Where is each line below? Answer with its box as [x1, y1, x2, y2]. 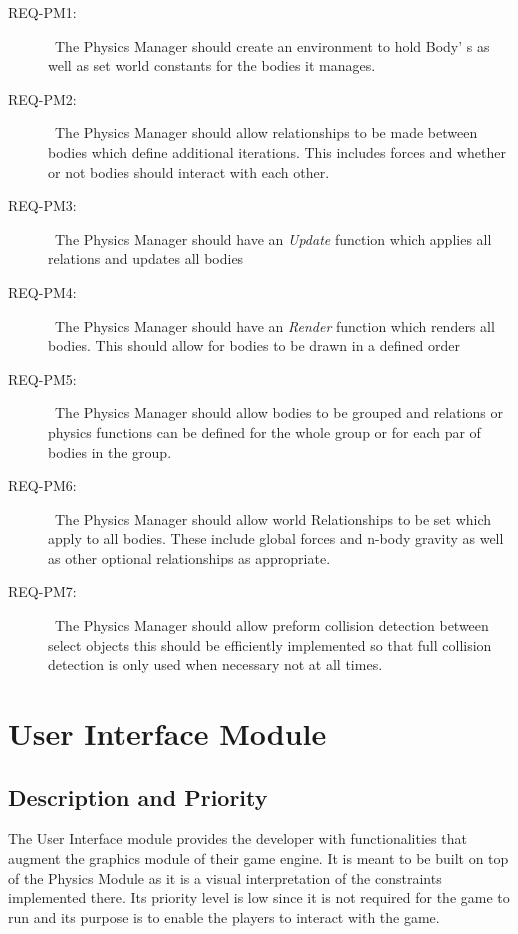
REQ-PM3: [8, 195, 77, 216]
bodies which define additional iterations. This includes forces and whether [48, 141, 506, 162]
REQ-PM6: [8, 475, 77, 496]
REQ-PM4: [8, 281, 77, 302]
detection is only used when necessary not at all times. [48, 654, 383, 675]
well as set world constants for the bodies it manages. [48, 55, 376, 76]
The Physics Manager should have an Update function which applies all [54, 228, 492, 249]
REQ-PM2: [8, 88, 77, 109]
